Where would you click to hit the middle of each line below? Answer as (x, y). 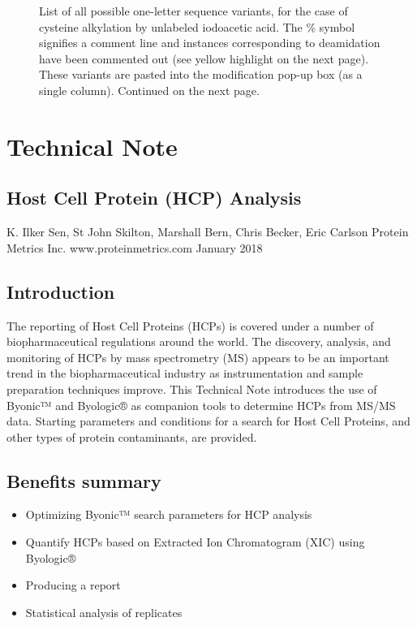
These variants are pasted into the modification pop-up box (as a (201, 74)
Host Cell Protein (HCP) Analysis (154, 198)
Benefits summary (84, 480)
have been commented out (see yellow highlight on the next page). (204, 58)
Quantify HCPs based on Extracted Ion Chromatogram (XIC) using (195, 542)
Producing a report (73, 585)
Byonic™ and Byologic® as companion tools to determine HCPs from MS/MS (201, 405)
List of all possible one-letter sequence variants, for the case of (193, 11)
